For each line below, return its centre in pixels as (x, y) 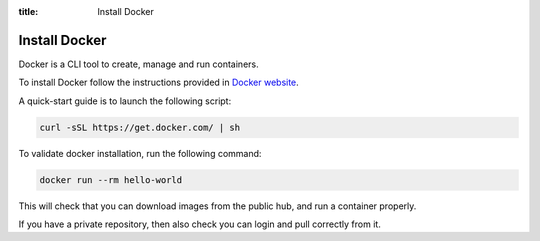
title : (28, 11)
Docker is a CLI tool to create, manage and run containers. (138, 64)
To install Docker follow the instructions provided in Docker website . (158, 82)
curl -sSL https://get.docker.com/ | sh (139, 127)
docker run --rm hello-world (111, 179)
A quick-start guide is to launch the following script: (125, 101)
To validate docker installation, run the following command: (140, 153)
